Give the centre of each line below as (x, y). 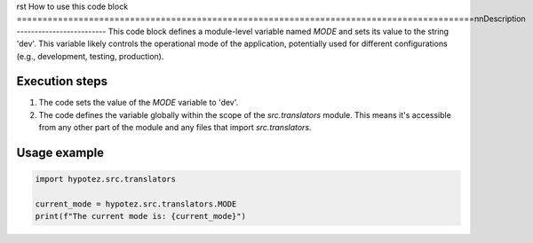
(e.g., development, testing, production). (90, 56)
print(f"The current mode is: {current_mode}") (140, 216)
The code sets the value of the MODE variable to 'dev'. (139, 103)
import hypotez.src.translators (106, 179)
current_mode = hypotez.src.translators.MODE (136, 204)
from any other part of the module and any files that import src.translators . (175, 128)
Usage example (60, 153)
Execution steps (62, 81)
